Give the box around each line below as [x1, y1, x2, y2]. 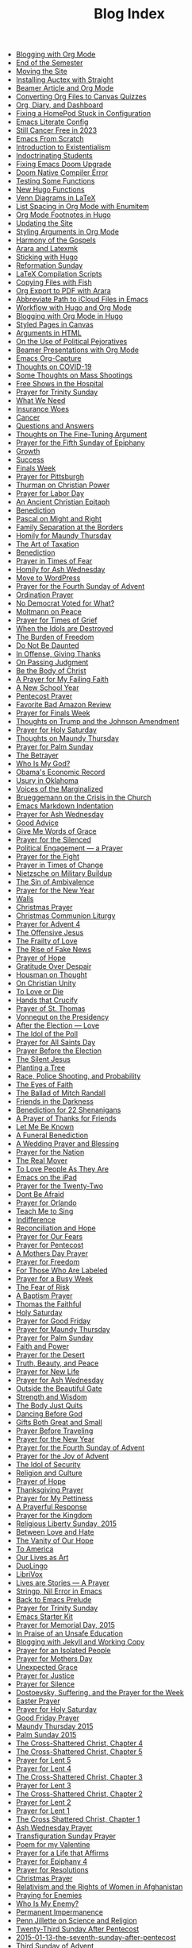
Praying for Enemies [15, 1891, 83, 1900]
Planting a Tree [15, 1063, 66, 1073]
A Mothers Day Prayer [15, 1249, 89, 1258]
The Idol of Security [15, 1460, 81, 1470]
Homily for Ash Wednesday [15, 565, 106, 575]
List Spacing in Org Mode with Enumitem [15, 202, 149, 211]
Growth [15, 447, 40, 456]
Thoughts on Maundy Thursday [15, 734, 119, 743]
